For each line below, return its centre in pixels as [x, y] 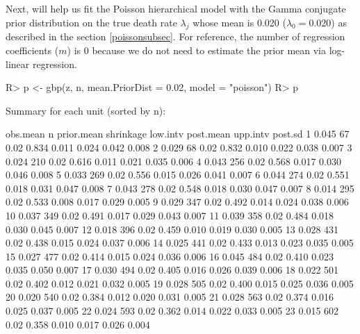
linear [18, 64]
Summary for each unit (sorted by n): [86, 110]
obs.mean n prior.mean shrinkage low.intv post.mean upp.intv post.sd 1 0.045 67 [178, 134]
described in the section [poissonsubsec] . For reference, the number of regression [175, 36]
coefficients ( [32, 50]
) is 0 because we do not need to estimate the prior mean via [196, 50]
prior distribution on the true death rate [91, 22]
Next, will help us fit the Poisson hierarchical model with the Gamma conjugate [176, 8]
